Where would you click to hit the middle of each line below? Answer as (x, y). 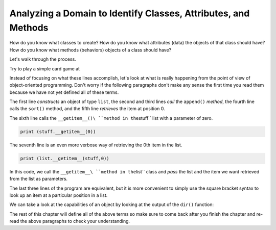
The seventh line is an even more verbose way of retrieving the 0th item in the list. (96, 145)
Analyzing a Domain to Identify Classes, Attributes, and (130, 13)
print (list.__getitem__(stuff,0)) (65, 158)
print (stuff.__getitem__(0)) (58, 132)
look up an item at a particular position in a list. (59, 195)
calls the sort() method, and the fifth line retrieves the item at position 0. (87, 109)
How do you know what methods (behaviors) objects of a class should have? (90, 50)
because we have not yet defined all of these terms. (64, 92)
